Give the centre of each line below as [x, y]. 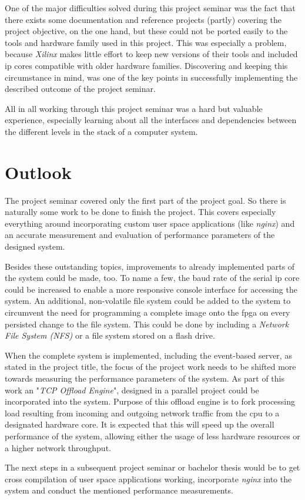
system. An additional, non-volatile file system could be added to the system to [148, 301]
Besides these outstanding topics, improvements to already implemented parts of [150, 266]
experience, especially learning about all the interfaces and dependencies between [151, 120]
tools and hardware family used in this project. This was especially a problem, [146, 42]
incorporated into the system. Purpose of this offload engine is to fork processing [150, 401]
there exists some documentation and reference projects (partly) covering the [143, 19]
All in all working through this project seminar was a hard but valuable [134, 108]
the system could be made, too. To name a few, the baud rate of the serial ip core [152, 278]
